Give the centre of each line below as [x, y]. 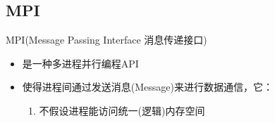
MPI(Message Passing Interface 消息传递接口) [106, 40]
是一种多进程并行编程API [80, 63]
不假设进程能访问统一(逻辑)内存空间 [122, 110]
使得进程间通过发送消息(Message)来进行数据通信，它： [147, 87]
